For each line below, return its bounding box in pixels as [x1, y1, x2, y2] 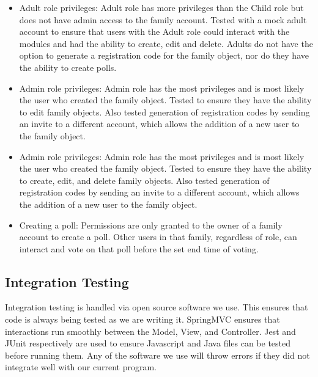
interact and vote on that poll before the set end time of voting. [19, 242, 259, 255]
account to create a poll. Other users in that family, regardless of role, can [19, 230, 297, 243]
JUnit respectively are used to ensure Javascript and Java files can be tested [5, 337, 291, 350]
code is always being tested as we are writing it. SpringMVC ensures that [5, 313, 280, 326]
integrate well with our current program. [5, 361, 157, 373]
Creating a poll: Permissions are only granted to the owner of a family [19, 218, 283, 231]
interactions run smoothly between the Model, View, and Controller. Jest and [5, 324, 296, 337]
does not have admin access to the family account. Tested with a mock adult [19, 13, 307, 26]
